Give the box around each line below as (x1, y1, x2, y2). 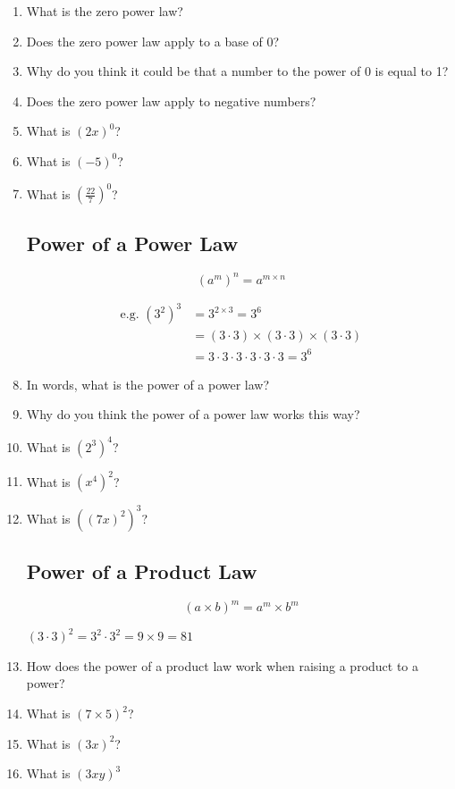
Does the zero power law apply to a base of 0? (26, 31, 280, 50)
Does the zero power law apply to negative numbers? (26, 91, 316, 110)
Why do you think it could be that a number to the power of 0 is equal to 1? (26, 62, 449, 80)
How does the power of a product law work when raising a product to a (26, 656, 419, 675)
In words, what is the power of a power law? (26, 374, 270, 393)
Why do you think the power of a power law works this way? (26, 405, 360, 424)
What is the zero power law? (26, 2, 183, 20)
